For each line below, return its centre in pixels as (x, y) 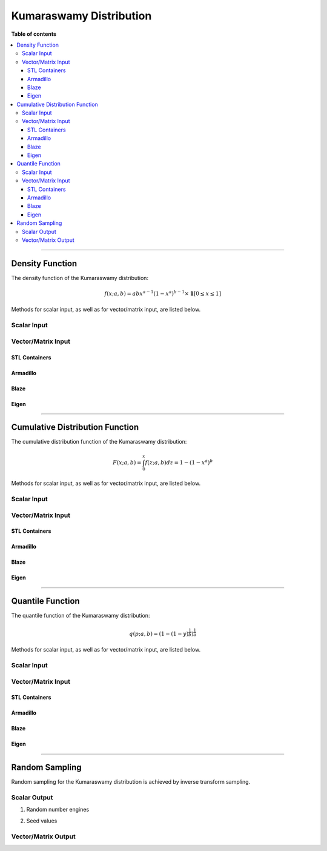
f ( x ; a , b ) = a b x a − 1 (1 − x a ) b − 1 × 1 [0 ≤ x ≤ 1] (163, 293)
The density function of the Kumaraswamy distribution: (80, 278)
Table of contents (34, 34)
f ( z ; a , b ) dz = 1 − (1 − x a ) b (179, 462)
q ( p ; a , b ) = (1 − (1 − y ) (159, 634)
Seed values (42, 821)
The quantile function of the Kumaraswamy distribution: (81, 616)
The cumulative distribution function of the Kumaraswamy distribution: (99, 442)
